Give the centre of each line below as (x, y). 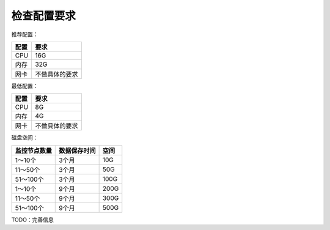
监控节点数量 (33, 150)
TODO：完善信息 (33, 220)
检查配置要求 (44, 16)
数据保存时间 (77, 150)
